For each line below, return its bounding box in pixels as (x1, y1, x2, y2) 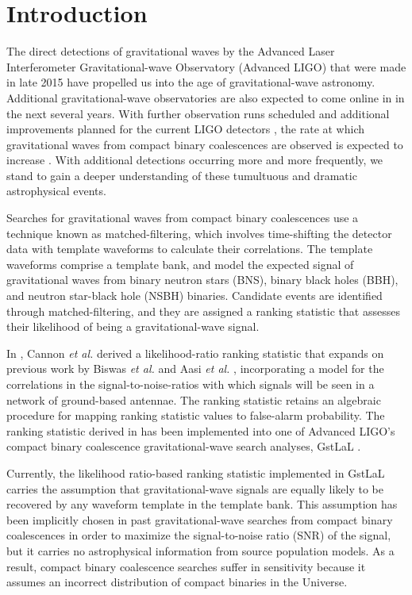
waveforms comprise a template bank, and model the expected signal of (6, 255, 354, 272)
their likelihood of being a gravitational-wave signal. (6, 318, 260, 335)
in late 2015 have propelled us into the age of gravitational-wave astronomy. (6, 74, 375, 90)
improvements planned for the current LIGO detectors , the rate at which (6, 121, 365, 137)
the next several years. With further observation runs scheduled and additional (6, 105, 390, 121)
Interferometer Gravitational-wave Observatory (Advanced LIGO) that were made (6, 58, 406, 75)
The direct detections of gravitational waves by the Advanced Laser (6, 43, 335, 59)
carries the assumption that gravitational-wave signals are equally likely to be (6, 480, 383, 497)
